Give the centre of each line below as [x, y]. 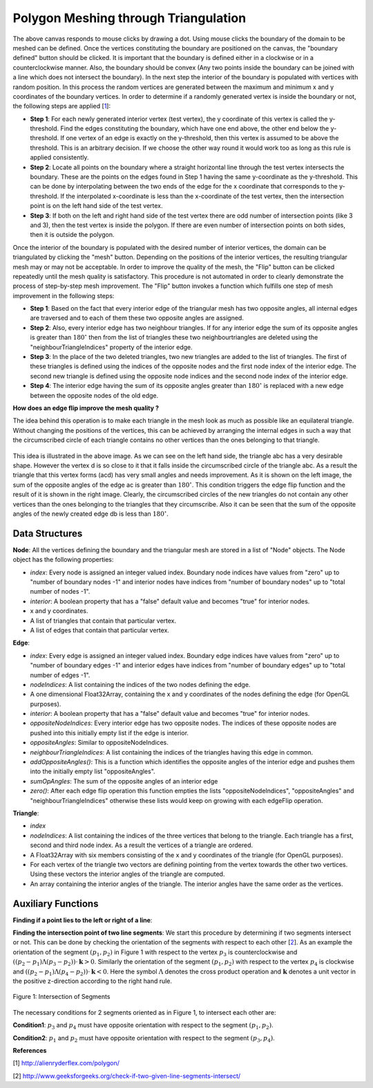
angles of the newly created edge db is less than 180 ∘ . [90, 513]
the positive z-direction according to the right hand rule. [93, 981]
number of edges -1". [60, 675]
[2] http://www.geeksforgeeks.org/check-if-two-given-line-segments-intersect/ [127, 1076]
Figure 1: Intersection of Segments [61, 997]
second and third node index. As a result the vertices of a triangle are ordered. [142, 845]
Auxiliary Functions [56, 903]
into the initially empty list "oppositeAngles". [93, 771]
